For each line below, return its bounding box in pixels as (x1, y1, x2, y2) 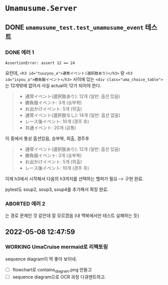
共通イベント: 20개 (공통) (25, 124, 76, 130)
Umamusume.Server (5, 4, 78, 13)
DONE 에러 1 (5, 49, 34, 56)
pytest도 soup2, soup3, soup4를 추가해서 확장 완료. (5, 186, 109, 192)
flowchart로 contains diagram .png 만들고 (12, 266, 92, 274)
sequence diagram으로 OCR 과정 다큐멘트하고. (12, 273, 106, 280)
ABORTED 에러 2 (5, 200, 46, 207)
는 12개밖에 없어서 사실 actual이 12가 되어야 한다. (5, 82, 102, 89)
